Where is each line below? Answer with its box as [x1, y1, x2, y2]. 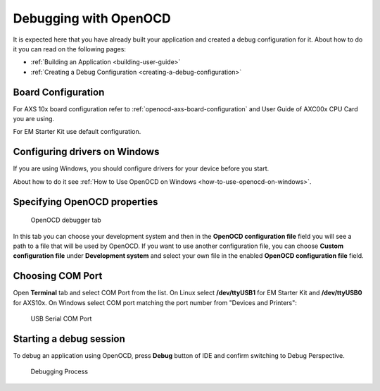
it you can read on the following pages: [13, 44, 127, 53]
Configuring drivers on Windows [13, 146, 160, 158]
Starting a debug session [13, 333, 126, 345]
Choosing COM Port [13, 270, 103, 282]
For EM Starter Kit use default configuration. [13, 128, 141, 136]
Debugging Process [30, 367, 88, 376]
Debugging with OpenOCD [13, 11, 172, 26]
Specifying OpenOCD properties [13, 196, 158, 208]
